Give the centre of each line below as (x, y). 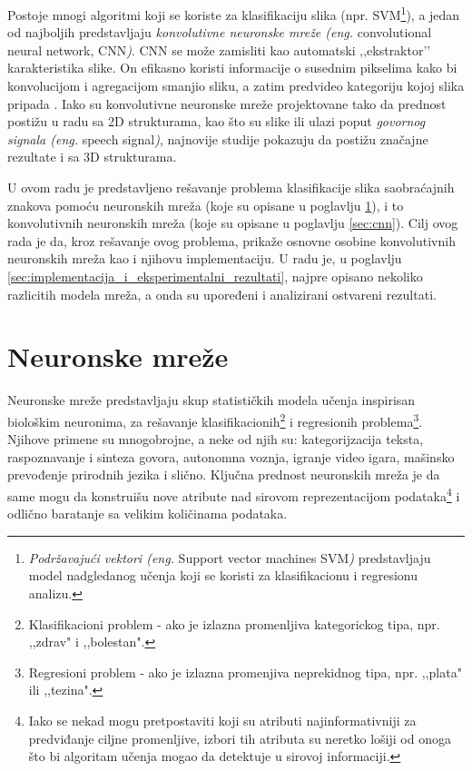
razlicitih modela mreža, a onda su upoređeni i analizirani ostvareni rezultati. (222, 294)
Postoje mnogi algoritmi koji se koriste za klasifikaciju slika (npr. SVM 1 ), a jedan (234, 13)
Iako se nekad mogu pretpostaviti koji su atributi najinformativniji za (222, 720)
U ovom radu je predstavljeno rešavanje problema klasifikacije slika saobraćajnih (231, 187)
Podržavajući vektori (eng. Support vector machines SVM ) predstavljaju (230, 557)
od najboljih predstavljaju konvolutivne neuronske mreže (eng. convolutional (220, 32)
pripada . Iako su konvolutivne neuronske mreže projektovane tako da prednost (227, 103)
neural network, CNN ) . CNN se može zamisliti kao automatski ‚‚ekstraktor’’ (219, 49)
